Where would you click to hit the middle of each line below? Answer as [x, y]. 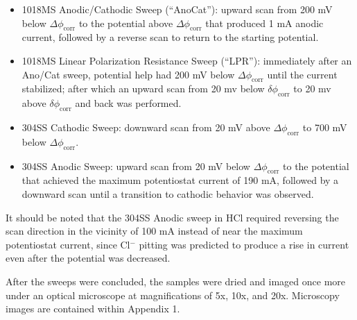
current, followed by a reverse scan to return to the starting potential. [170, 37]
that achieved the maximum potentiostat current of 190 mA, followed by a [180, 180]
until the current [302, 74]
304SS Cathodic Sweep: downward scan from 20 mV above [146, 127]
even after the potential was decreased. [88, 258]
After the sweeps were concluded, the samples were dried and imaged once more [176, 281]
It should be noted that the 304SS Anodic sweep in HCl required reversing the [172, 217]
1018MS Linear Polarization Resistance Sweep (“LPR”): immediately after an [187, 60]
